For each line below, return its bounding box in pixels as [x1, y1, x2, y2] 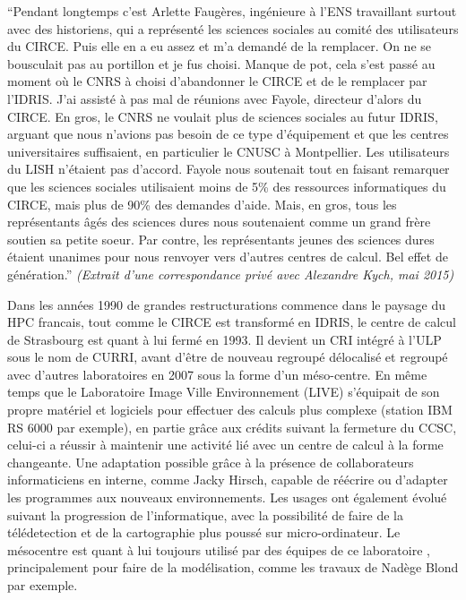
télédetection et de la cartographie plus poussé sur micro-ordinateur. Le [7, 523, 401, 542]
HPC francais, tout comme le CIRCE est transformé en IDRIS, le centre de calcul [7, 313, 457, 331]
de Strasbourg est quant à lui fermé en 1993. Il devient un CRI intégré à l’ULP [7, 330, 442, 348]
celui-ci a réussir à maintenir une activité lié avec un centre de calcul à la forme [7, 435, 444, 454]
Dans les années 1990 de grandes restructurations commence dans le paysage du [7, 295, 445, 313]
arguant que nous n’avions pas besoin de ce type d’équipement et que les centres [7, 124, 449, 143]
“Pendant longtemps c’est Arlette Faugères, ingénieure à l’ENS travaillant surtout [7, 2, 457, 20]
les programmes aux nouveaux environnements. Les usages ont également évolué [7, 488, 447, 507]
